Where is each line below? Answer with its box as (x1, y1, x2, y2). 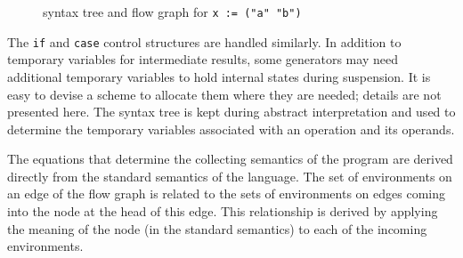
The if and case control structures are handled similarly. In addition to (7, 32, 402, 51)
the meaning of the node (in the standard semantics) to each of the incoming (7, 219, 427, 238)
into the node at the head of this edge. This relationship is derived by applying (7, 202, 438, 221)
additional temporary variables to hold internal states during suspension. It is (7, 67, 431, 85)
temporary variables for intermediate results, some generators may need (7, 50, 398, 69)
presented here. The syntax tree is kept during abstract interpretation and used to (7, 102, 456, 121)
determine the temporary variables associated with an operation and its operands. (7, 119, 455, 138)
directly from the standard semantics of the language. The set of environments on (7, 166, 452, 185)
